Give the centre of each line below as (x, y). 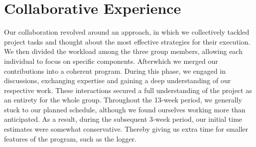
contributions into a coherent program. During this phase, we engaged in (115, 71)
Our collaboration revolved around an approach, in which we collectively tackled (127, 32)
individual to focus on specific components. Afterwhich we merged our (111, 61)
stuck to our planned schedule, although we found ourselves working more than (125, 109)
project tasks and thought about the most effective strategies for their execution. (127, 41)
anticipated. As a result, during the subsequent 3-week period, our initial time (123, 119)
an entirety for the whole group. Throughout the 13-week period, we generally (123, 100)
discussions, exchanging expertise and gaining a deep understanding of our (118, 80)
